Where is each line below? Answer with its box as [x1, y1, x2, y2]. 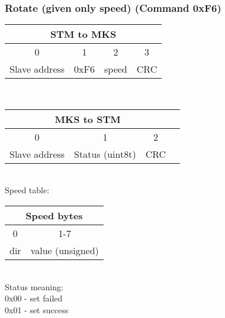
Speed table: [5, 184, 50, 196]
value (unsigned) [30, 244, 99, 257]
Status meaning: [5, 280, 63, 293]
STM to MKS [50, 27, 117, 41]
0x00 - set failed [5, 292, 63, 304]
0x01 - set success [5, 303, 69, 316]
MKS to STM [54, 112, 121, 126]
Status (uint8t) [74, 147, 136, 161]
